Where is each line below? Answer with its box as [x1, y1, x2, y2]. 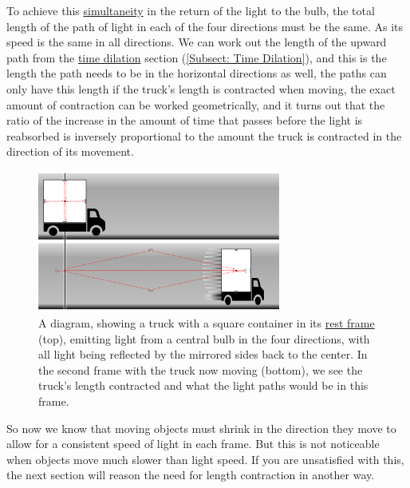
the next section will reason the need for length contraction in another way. [6, 466, 375, 483]
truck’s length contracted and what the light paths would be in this [38, 377, 369, 394]
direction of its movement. [6, 143, 134, 160]
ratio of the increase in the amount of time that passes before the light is [6, 112, 363, 129]
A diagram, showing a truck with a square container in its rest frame [38, 315, 375, 331]
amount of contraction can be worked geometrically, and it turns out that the [6, 96, 385, 113]
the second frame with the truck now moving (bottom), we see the [38, 361, 363, 378]
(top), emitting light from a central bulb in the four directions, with [38, 330, 370, 347]
